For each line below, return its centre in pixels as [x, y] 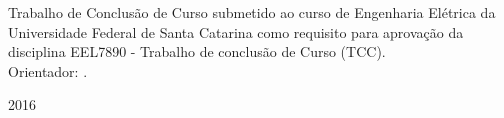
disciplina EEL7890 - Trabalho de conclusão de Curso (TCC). [197, 51]
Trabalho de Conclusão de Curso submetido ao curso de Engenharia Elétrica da [252, 12]
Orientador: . [48, 70]
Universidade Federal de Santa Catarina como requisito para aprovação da [236, 31]
